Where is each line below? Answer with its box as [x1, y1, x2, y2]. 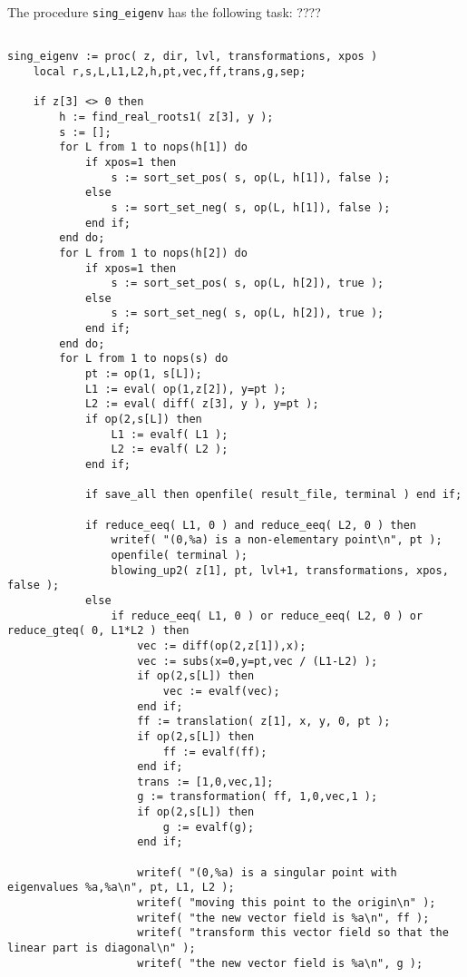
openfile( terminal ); [111, 548, 248, 562]
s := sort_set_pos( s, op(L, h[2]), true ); [111, 277, 384, 290]
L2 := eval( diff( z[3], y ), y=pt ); [84, 397, 319, 411]
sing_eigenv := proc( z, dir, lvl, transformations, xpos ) [7, 50, 378, 64]
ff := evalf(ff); [162, 745, 268, 758]
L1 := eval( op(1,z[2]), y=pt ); [84, 382, 287, 396]
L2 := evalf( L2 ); [111, 443, 229, 456]
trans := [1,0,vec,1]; [137, 775, 274, 788]
